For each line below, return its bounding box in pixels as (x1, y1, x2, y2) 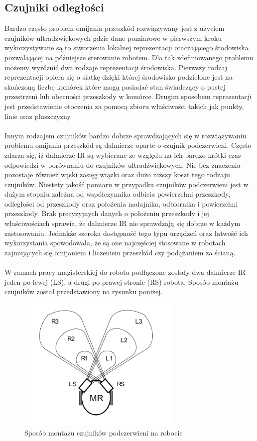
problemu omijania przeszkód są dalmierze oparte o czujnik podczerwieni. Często (4, 140, 252, 150)
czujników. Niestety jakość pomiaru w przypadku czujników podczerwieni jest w (4, 179, 249, 189)
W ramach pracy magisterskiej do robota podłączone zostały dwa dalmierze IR (4, 267, 246, 277)
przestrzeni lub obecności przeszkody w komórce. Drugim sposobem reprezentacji (4, 91, 252, 102)
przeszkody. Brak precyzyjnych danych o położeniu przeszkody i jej (4, 208, 209, 219)
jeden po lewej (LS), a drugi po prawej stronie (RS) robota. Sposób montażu (4, 276, 239, 287)
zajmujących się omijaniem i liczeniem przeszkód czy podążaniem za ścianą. (4, 247, 236, 257)
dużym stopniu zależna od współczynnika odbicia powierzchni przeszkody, (4, 189, 231, 199)
